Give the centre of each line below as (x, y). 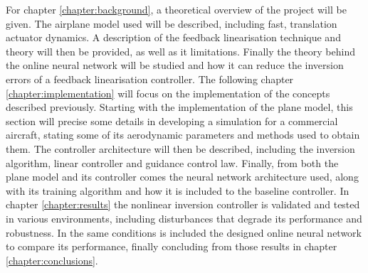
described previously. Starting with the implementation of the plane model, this (179, 107)
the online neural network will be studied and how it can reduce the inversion (175, 65)
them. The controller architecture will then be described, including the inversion (180, 148)
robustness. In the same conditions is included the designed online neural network (184, 232)
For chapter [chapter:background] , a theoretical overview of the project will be (176, 9)
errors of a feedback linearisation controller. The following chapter (150, 79)
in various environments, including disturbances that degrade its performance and (184, 218)
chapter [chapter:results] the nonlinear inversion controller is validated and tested (183, 204)
